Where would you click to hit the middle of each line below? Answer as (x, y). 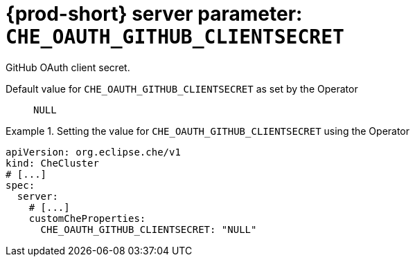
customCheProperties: (87, 218)
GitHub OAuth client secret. (68, 67)
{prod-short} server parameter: (154, 14)
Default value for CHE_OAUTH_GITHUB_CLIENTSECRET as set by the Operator (182, 88)
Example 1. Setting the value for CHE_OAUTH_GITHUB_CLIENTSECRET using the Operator (208, 131)
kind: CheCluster (52, 163)
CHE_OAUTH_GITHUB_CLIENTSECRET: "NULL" (149, 229)
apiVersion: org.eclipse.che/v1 (93, 152)
